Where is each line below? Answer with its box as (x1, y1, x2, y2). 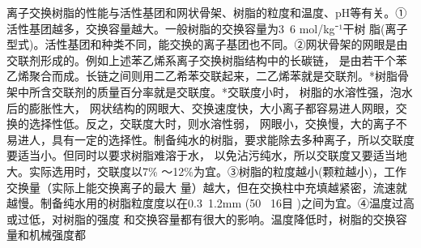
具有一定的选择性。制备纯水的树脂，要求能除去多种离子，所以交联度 (51, 130, 415, 148)
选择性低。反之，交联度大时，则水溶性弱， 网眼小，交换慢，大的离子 (28, 115, 396, 132)
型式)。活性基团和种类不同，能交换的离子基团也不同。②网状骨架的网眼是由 (6, 36, 408, 53)
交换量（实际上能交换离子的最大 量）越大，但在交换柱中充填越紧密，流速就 (6, 178, 407, 195)
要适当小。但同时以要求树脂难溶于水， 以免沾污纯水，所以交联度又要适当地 (6, 147, 407, 164)
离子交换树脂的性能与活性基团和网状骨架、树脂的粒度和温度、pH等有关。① (6, 4, 407, 20)
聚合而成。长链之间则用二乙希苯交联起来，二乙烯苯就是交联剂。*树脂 (28, 67, 398, 84)
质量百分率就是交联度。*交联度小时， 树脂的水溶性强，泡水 (96, 83, 413, 100)
